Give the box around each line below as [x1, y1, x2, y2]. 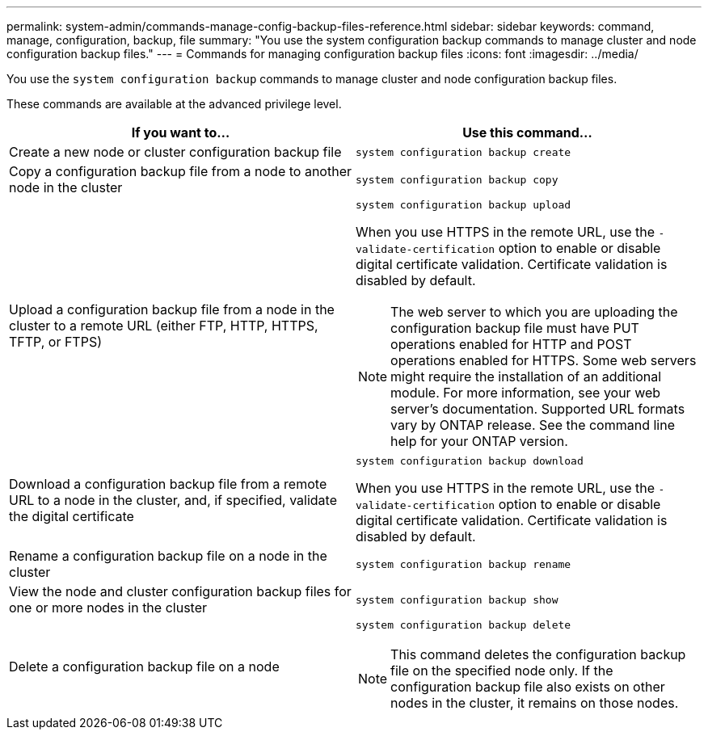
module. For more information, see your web [390, 385, 661, 401]
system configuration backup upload [356, 199, 571, 211]
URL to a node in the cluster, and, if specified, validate [9, 491, 337, 508]
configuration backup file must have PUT [390, 320, 639, 336]
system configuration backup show [356, 593, 558, 606]
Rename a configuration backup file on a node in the [9, 548, 327, 564]
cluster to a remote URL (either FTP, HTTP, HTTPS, [9, 317, 318, 334]
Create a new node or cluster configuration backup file [9, 144, 342, 160]
